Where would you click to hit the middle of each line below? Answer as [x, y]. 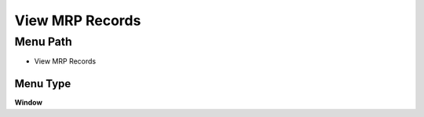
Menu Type [43, 84]
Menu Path [43, 42]
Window [29, 103]
